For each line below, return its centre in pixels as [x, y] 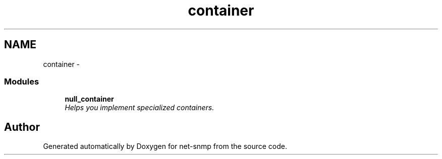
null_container [89, 99]
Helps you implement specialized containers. [140, 108]
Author [22, 127]
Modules [22, 81]
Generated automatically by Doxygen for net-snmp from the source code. [165, 146]
